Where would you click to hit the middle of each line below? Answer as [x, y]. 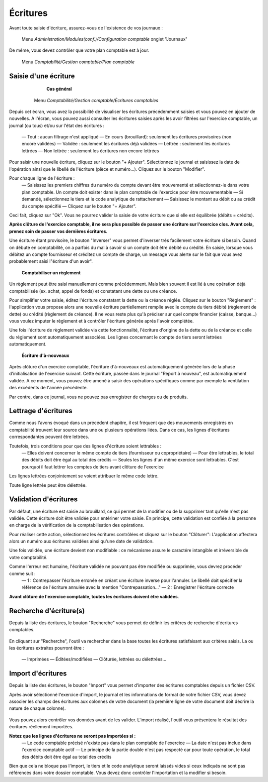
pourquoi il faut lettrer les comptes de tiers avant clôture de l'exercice [93, 467]
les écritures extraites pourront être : [47, 648]
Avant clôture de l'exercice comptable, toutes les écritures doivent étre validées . [94, 596]
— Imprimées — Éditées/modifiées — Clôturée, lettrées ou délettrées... [94, 659]
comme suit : [22, 573]
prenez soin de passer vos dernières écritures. [58, 231]
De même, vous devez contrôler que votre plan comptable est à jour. [79, 50]
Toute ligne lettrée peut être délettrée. [48, 485]
